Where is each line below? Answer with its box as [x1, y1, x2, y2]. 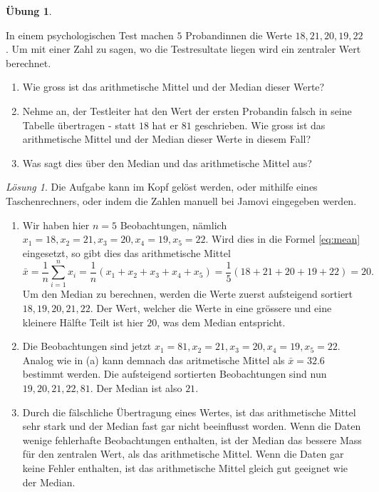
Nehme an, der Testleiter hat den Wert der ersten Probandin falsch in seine [22, 103, 352, 118]
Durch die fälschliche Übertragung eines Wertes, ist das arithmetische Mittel [22, 404, 356, 419]
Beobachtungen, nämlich [120, 217, 227, 232]
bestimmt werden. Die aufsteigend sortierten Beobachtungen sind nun [22, 366, 327, 381]
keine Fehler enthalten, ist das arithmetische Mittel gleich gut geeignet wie [22, 460, 348, 475]
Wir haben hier [22, 217, 90, 232]
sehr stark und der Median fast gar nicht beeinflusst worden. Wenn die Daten [22, 418, 361, 433]
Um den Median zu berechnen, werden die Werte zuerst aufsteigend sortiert [22, 286, 353, 301]
